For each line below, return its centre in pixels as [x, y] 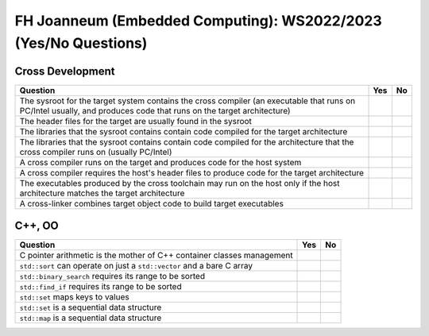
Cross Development [65, 71]
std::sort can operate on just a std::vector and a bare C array [136, 266]
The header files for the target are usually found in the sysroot [135, 121]
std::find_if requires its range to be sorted [100, 287]
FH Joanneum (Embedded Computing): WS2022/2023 [199, 21]
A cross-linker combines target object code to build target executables [151, 203]
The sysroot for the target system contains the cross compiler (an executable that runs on [187, 101]
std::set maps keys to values [75, 297]
